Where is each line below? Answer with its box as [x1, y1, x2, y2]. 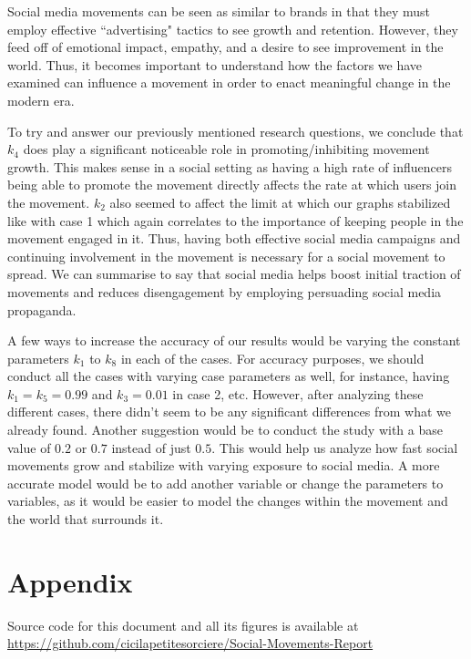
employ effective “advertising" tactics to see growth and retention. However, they [7, 19, 458, 38]
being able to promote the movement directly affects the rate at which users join [7, 175, 457, 194]
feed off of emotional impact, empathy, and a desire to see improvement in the [7, 37, 444, 57]
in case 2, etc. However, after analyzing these [172, 384, 424, 403]
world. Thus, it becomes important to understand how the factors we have [7, 55, 423, 74]
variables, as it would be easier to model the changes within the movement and [7, 491, 448, 510]
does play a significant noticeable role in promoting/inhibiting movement [23, 139, 430, 159]
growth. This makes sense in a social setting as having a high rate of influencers [7, 157, 452, 176]
